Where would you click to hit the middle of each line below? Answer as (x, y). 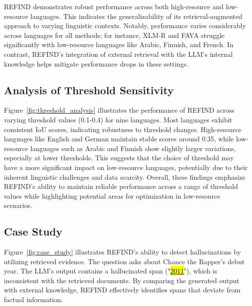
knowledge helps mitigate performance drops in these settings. (96, 63)
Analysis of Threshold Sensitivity (89, 90)
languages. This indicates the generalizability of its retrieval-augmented (136, 16)
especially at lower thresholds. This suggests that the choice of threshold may (119, 158)
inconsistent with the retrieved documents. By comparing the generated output (122, 280)
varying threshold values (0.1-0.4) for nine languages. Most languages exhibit (118, 119)
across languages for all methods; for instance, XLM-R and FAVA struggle (114, 35)
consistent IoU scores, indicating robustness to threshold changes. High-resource (123, 129)
